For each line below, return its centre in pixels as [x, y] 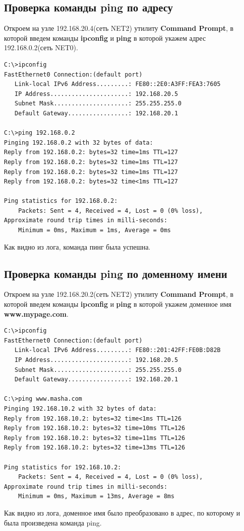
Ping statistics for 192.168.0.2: [61, 201]
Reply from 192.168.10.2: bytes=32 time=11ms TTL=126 [95, 438]
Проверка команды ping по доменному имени [116, 273]
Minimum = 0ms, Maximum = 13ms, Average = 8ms [96, 496]
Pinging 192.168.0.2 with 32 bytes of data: [79, 142]
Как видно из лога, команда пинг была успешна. [77, 246]
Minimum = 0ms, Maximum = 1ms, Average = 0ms [94, 230]
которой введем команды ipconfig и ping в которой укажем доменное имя [118, 304]
